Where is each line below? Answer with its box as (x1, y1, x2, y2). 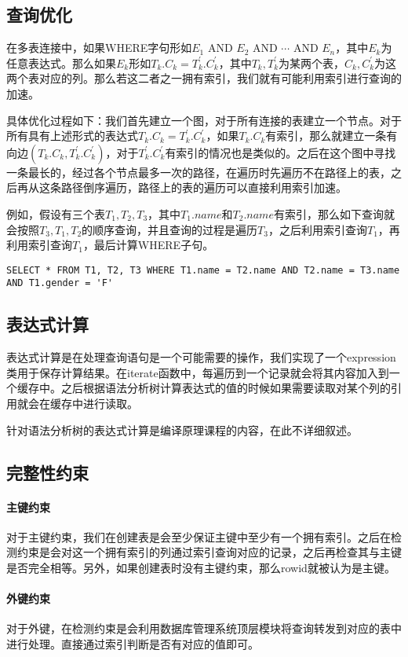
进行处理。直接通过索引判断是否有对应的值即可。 (6, 635, 259, 651)
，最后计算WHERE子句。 (82, 237, 214, 253)
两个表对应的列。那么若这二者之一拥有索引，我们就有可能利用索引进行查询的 (6, 70, 402, 86)
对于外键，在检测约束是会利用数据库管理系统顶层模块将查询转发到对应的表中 (6, 620, 402, 637)
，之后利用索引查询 (268, 221, 367, 237)
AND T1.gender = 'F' (6, 277, 114, 289)
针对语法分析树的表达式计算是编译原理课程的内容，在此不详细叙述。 (6, 421, 358, 438)
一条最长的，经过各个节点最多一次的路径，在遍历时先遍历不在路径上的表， (6, 163, 391, 180)
